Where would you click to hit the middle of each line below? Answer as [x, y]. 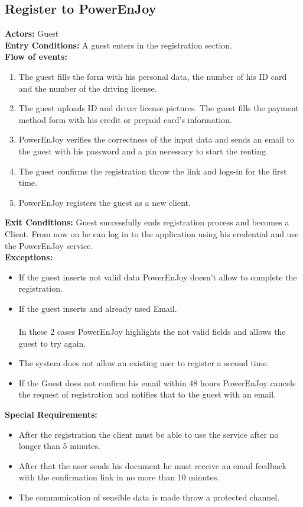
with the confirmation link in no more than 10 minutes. [119, 477]
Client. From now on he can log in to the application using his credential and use [152, 233]
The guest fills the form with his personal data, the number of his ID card [153, 76]
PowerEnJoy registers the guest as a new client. [105, 202]
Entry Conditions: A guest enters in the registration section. [119, 45]
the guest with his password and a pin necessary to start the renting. [143, 151]
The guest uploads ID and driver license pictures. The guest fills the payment [159, 108]
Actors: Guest [32, 33]
